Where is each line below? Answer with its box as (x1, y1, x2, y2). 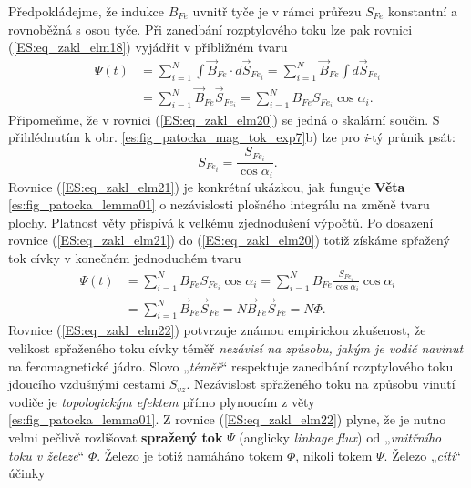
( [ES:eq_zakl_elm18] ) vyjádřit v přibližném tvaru (8, 37, 288, 56)
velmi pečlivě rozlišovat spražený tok (8, 428, 223, 447)
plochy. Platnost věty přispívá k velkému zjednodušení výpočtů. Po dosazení (8, 212, 434, 231)
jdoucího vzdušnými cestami (8, 374, 166, 393)
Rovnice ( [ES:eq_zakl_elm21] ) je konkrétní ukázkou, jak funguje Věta (8, 177, 405, 196)
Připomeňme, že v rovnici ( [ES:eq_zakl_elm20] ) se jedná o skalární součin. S (8, 109, 440, 128)
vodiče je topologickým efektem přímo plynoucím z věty (8, 391, 315, 411)
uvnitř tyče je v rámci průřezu (192, 2, 362, 20)
